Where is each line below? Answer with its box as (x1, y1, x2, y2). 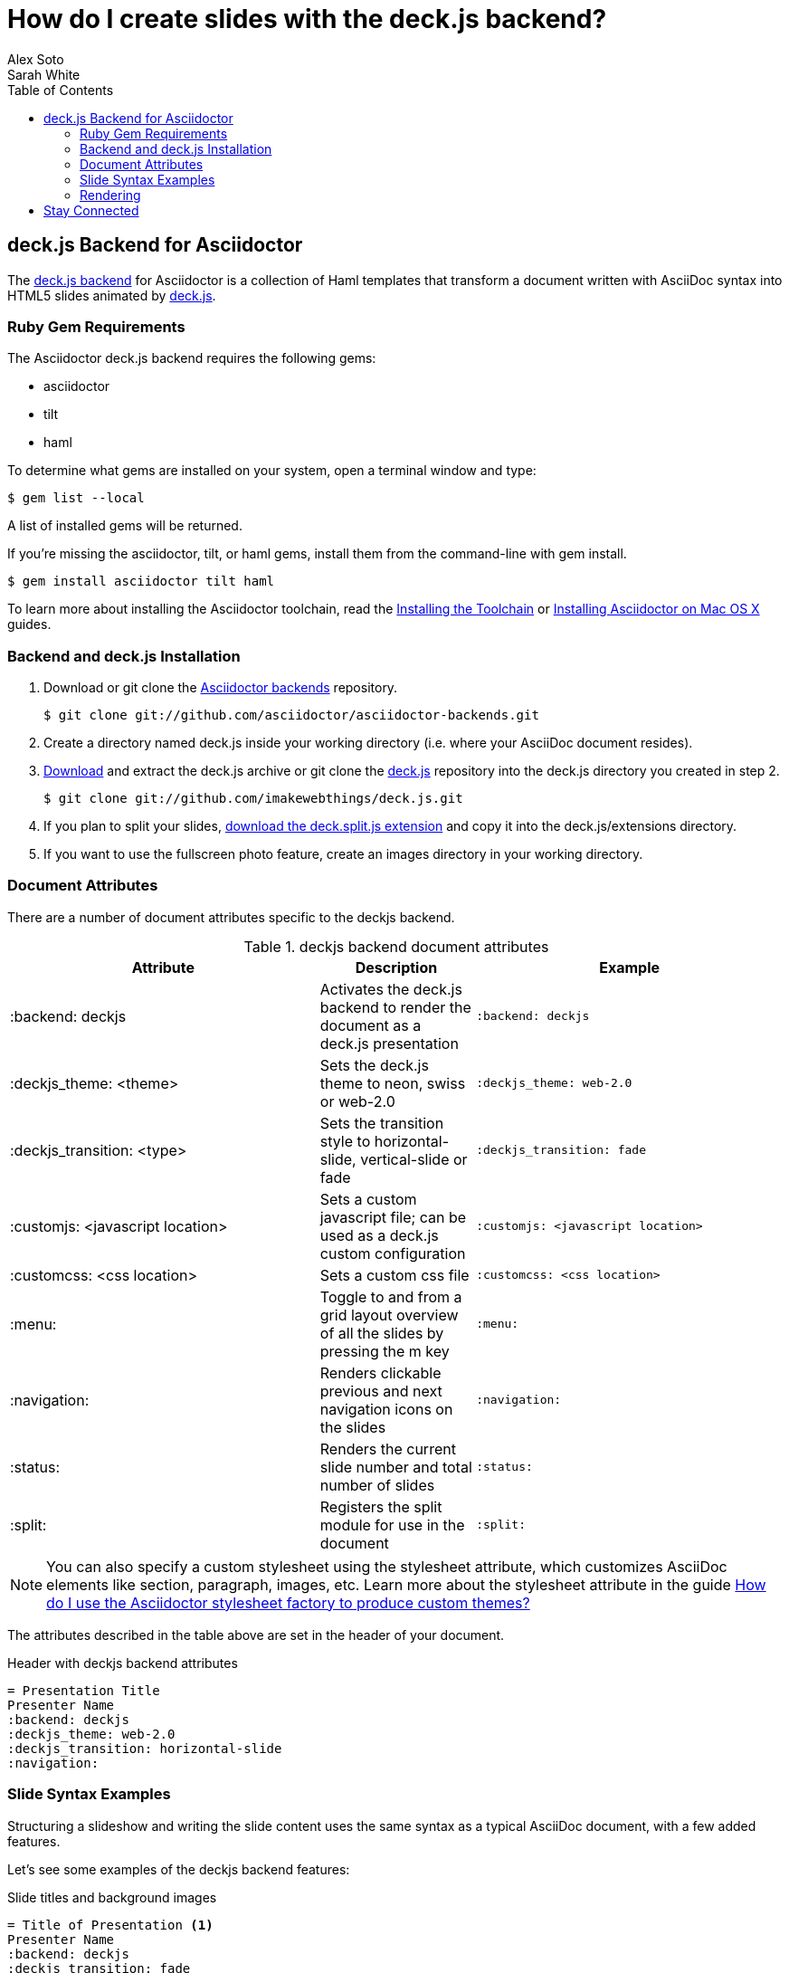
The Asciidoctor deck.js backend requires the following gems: (7, 350, 376, 367)
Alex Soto (7, 51, 64, 67)
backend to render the (319, 997, 471, 1016)
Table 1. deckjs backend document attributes (243, 937, 549, 956)
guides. (7, 616, 52, 633)
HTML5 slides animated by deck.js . (7, 287, 216, 303)
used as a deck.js (319, 1225, 439, 1244)
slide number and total (319, 1457, 472, 1476)
